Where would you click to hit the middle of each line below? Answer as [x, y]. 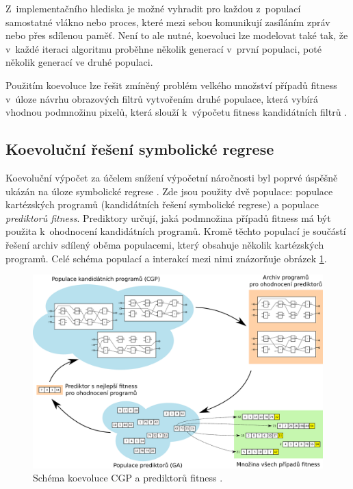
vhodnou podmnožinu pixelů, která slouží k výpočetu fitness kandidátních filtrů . [176, 112]
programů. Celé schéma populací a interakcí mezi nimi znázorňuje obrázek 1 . [166, 258]
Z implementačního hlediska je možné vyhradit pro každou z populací [153, 8]
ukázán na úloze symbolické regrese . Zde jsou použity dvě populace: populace [169, 191]
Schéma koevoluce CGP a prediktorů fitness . [128, 478]
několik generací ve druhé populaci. [79, 62]
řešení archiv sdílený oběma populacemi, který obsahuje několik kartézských [165, 244]
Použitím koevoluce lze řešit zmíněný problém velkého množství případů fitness [171, 85]
